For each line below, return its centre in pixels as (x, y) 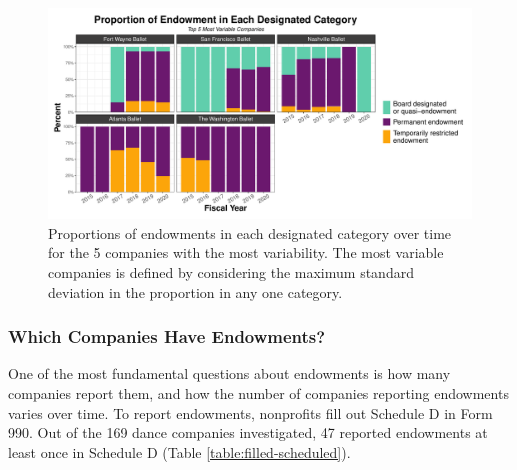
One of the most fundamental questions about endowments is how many (229, 373)
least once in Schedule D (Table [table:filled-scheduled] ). (179, 451)
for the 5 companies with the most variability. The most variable (246, 252)
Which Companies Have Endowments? (167, 336)
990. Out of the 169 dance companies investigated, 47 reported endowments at (248, 432)
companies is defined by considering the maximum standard (231, 271)
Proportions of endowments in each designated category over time (250, 232)
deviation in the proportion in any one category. (195, 291)
